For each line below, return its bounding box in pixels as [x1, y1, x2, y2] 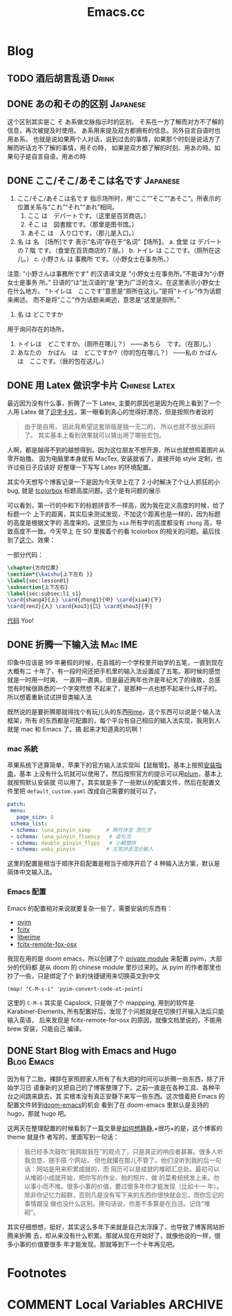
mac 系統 [7, 744, 38, 754]
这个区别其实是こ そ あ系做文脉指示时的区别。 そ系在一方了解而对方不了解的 [7, 118, 224, 126]
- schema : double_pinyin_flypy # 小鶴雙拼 [10, 839, 137, 846]
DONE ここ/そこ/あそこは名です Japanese [7, 175, 180, 186]
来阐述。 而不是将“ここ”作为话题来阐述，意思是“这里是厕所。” [7, 296, 180, 304]
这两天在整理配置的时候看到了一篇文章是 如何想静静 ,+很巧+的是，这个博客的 [7, 1124, 223, 1132]
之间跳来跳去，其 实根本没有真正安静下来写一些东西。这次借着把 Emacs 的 [12, 1092, 225, 1101]
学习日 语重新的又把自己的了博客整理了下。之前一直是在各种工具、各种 [12, 1083, 215, 1092]
